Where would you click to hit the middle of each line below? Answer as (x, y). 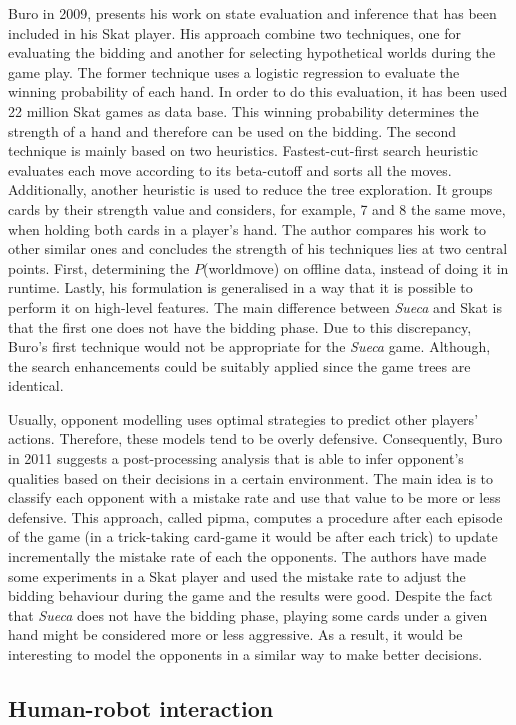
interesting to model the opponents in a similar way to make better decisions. (245, 654)
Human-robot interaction (141, 707)
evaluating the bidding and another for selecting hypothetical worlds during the (252, 52)
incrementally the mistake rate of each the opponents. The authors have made (247, 556)
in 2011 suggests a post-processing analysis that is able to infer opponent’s (236, 458)
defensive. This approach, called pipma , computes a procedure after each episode (255, 516)
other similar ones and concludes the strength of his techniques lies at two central (258, 248)
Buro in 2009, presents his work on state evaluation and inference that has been (252, 13)
